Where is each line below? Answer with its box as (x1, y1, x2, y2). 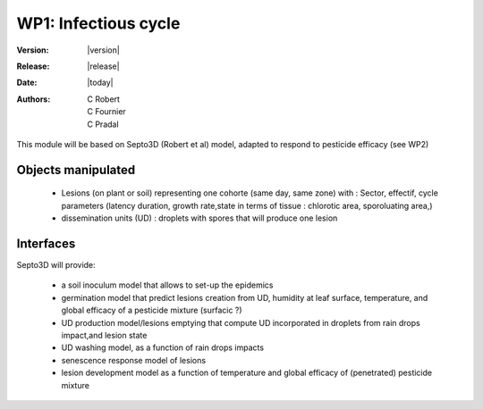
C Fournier (87, 106, 127, 117)
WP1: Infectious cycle (16, 13, 181, 33)
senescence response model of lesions (61, 355, 206, 365)
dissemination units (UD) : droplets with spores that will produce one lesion (61, 213, 338, 223)
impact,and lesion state (61, 330, 148, 340)
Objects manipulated (16, 162, 136, 178)
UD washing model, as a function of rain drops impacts (61, 342, 264, 353)
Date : (16, 77, 38, 88)
